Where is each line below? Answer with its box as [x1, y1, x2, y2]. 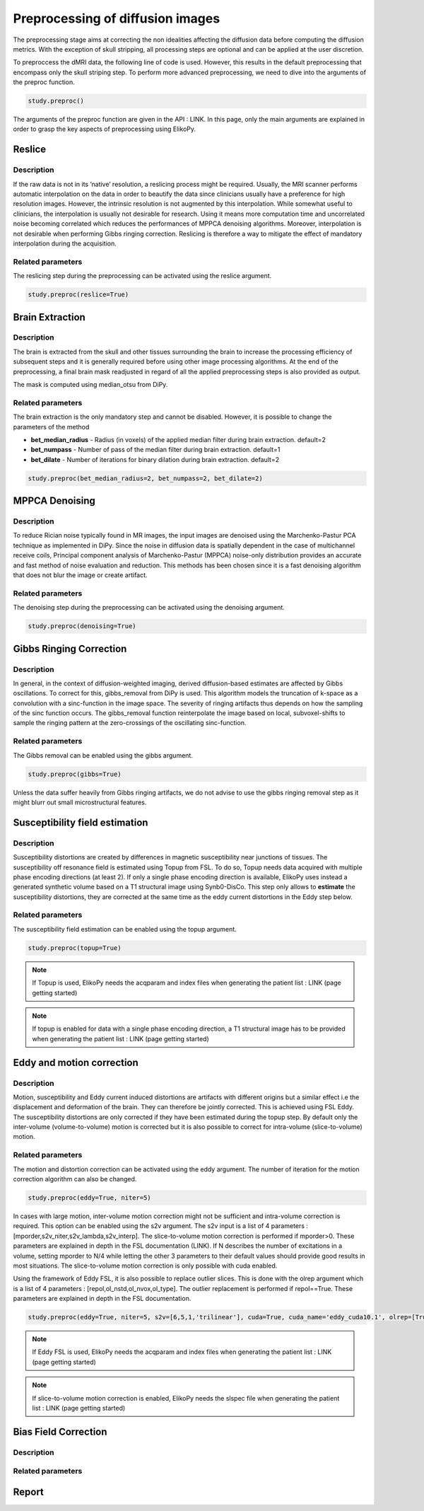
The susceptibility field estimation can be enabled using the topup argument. [13, 925, 237, 933]
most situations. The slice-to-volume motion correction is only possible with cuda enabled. [13, 1261, 278, 1270]
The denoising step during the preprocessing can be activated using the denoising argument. [13, 603, 285, 612]
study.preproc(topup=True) [28, 944, 122, 951]
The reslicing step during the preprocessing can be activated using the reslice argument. [13, 272, 272, 280]
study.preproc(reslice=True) [28, 291, 129, 299]
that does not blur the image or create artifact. [13, 571, 148, 579]
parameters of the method [13, 422, 90, 431]
